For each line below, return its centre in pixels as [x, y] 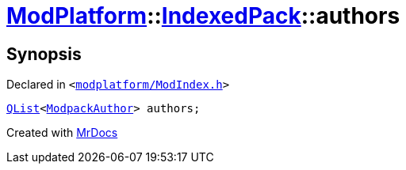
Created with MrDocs [62, 133]
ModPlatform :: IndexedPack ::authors [203, 16]
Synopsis [44, 54]
